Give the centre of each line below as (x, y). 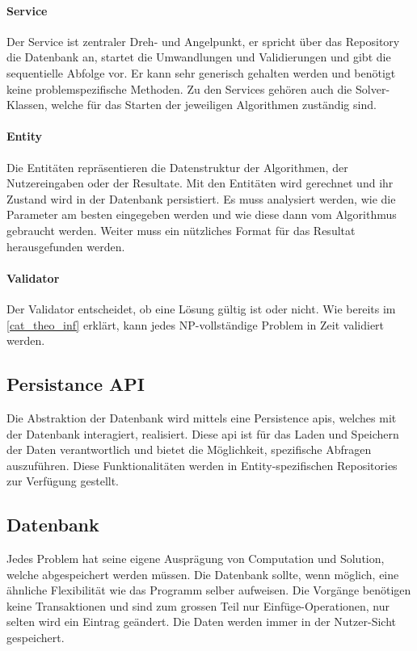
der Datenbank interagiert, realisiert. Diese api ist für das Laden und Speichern (203, 433)
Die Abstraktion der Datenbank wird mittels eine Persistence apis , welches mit (202, 417)
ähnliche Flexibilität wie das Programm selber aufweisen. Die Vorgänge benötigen (209, 590)
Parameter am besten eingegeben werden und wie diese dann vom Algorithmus (202, 214)
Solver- (373, 88)
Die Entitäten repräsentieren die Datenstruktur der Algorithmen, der (177, 167)
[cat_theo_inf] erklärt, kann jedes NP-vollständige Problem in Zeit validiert (196, 324)
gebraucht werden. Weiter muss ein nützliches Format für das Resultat (181, 230)
